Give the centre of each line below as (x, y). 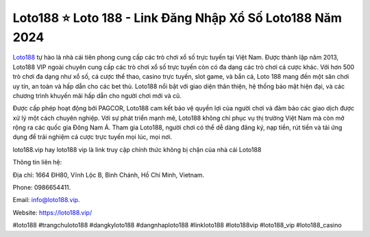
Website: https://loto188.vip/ (52, 212)
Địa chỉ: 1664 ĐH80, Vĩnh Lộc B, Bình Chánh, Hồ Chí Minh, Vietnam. (109, 175)
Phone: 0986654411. (42, 188)
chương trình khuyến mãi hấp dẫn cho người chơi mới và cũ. (97, 95)
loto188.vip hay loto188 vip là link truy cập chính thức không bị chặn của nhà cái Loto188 (137, 149)
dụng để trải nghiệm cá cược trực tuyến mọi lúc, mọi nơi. (92, 137)
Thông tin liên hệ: (37, 162)
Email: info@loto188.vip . (46, 200)
